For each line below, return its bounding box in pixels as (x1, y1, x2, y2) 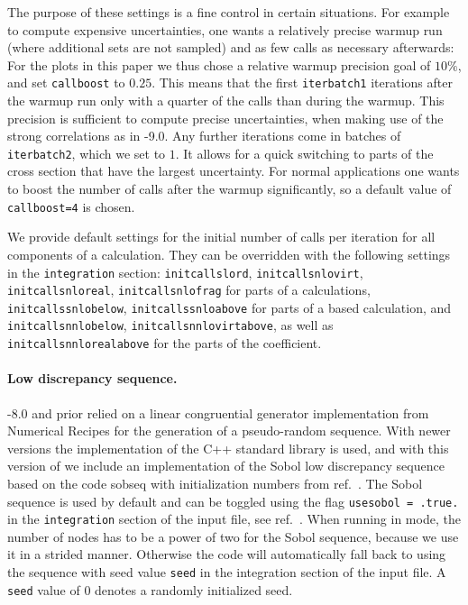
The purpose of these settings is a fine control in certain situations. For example (7, 3, 450, 21)
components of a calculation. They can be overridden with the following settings (7, 244, 451, 263)
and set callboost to (7, 73, 125, 92)
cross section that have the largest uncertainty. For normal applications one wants (7, 161, 460, 180)
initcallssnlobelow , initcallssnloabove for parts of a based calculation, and (7, 298, 452, 316)
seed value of (7, 580, 80, 599)
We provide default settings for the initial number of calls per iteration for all (7, 227, 436, 246)
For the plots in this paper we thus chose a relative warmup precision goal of (7, 55, 431, 74)
